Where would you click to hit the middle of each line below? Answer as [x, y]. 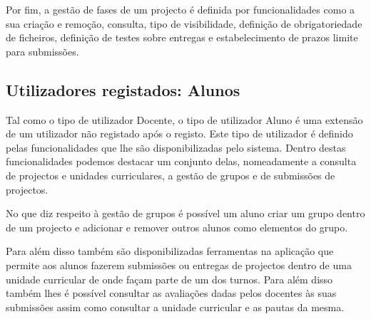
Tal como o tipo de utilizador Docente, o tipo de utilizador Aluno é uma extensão [184, 119]
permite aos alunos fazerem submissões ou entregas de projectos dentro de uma [179, 265]
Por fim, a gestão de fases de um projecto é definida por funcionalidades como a [181, 9]
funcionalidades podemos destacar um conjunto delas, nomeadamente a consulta [181, 161]
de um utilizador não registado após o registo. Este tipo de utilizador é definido [179, 134]
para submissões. [42, 51]
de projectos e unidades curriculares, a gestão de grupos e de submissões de [171, 175]
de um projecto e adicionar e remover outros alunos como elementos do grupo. [177, 227]
